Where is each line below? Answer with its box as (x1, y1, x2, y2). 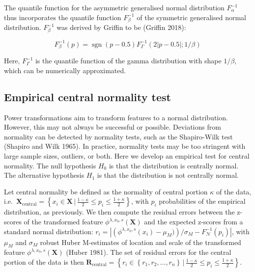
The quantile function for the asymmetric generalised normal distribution (4, 2, 225, 12)
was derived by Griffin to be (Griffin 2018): (57, 22, 186, 32)
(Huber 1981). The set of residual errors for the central (66, 247, 231, 257)
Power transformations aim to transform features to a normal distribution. (4, 112, 228, 122)
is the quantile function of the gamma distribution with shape (35, 55, 222, 66)
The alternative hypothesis (4, 170, 85, 180)
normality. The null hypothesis (4, 160, 96, 170)
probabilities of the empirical (159, 196, 246, 206)
